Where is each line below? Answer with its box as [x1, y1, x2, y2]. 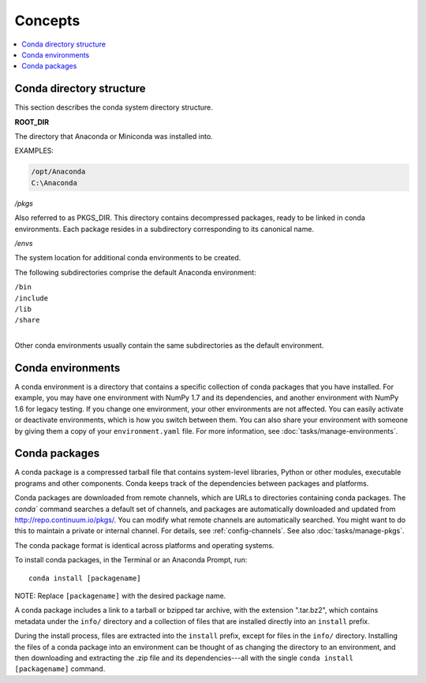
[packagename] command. [14, 664, 106, 674]
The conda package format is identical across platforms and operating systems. [14, 540, 275, 550]
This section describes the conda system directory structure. [14, 103, 213, 112]
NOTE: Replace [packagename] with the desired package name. [14, 591, 226, 600]
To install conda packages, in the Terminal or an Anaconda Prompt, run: [14, 555, 248, 565]
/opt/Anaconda [31, 167, 86, 177]
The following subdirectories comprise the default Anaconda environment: [14, 267, 256, 277]
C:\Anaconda [31, 178, 78, 187]
